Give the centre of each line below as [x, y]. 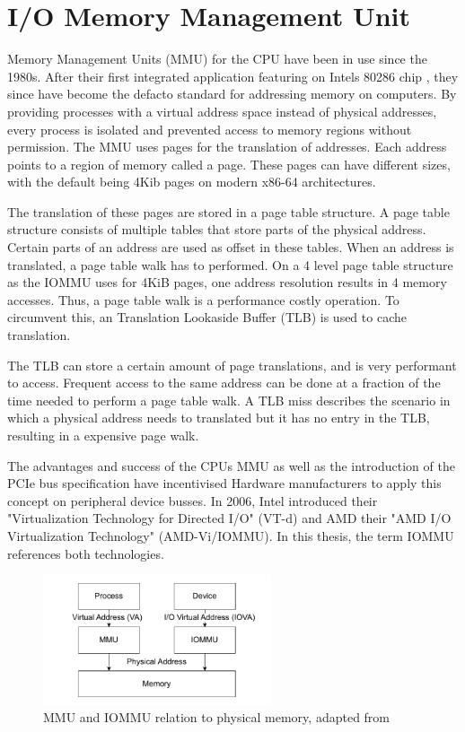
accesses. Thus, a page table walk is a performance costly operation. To [203, 299]
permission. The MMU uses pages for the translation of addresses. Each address [227, 147]
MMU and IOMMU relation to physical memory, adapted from [217, 717]
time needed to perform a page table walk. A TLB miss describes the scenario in [229, 400]
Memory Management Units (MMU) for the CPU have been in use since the [217, 59]
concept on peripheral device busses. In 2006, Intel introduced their [193, 500]
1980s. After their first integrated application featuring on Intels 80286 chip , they [233, 76]
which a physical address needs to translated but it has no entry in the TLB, [219, 418]
